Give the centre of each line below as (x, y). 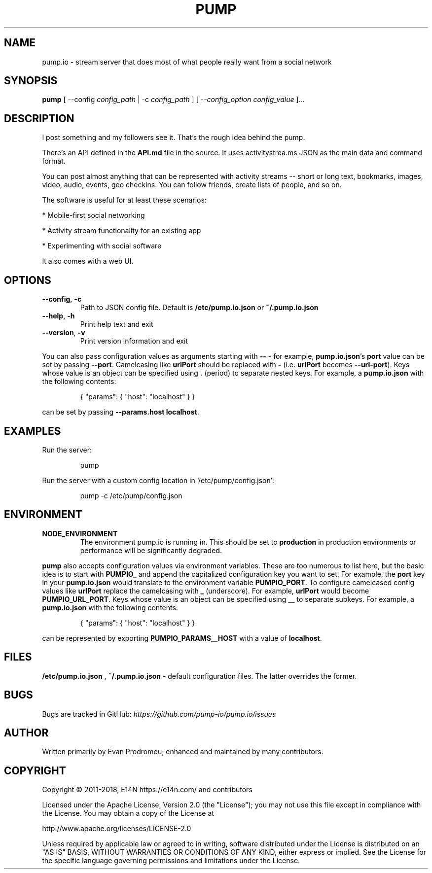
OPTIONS (28, 280)
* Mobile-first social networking (93, 215)
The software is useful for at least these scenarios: (124, 200)
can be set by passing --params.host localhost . (121, 412)
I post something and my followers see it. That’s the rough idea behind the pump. (174, 138)
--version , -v (64, 333)
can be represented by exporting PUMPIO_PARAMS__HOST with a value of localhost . (182, 638)
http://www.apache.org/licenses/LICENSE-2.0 (117, 829)
